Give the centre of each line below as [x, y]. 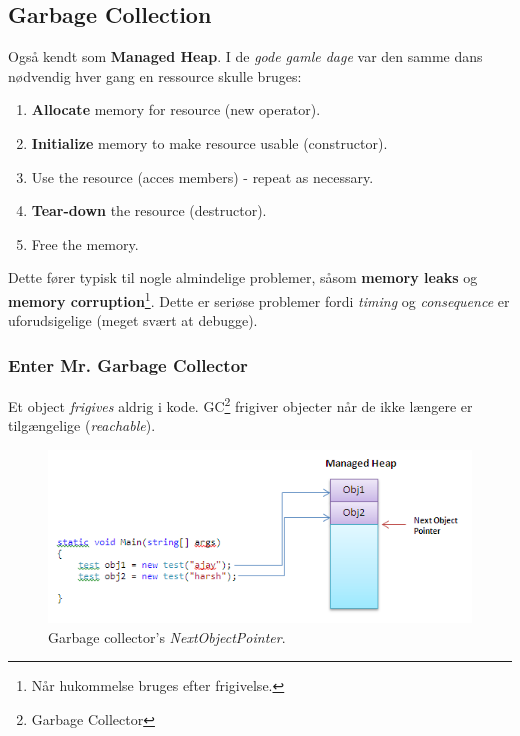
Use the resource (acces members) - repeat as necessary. [202, 176]
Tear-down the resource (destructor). [149, 210]
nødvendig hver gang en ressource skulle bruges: [155, 75]
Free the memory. [85, 243]
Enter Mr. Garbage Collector [128, 364]
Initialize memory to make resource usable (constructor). [209, 142]
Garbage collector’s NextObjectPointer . [167, 636]
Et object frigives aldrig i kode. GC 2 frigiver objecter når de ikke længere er [240, 404]
